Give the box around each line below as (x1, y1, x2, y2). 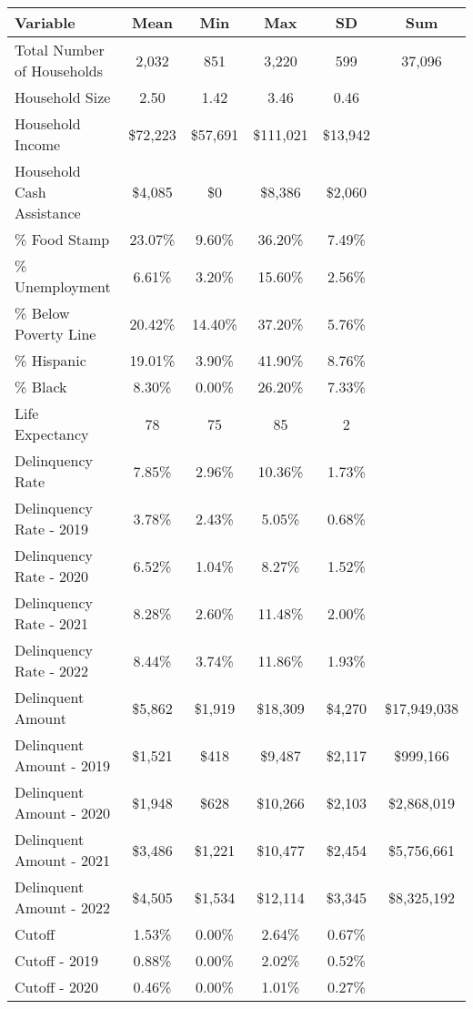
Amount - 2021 (15, 850, 110, 871)
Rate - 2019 (15, 518, 89, 539)
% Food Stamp (15, 229, 110, 250)
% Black (15, 376, 67, 397)
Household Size (15, 87, 111, 107)
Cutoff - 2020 (15, 976, 98, 997)
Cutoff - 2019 (15, 950, 98, 971)
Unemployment (15, 276, 111, 297)
